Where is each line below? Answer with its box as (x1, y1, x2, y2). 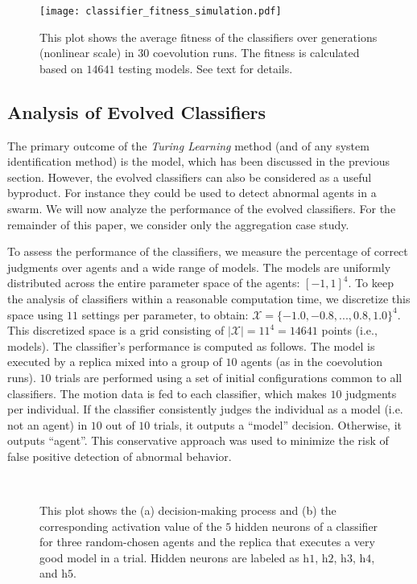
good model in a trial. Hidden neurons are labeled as (39, 549, 299, 565)
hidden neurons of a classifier (234, 517, 378, 534)
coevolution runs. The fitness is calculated (152, 44, 360, 61)
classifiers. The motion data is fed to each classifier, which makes (7, 385, 327, 401)
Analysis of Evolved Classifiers (7, 99, 266, 124)
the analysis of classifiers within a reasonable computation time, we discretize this (7, 290, 411, 306)
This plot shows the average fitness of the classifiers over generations (39, 28, 378, 45)
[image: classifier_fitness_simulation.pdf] (39, 6, 282, 17)
